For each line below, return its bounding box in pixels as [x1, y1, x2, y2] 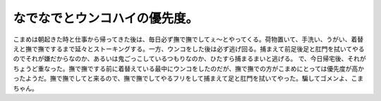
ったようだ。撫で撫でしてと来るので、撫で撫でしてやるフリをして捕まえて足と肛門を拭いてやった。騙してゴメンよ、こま [13, 74, 364, 83]
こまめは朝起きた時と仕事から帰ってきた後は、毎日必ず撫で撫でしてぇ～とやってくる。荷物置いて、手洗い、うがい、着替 [13, 35, 363, 43]
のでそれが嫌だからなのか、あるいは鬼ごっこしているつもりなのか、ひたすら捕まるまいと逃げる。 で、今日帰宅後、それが [13, 55, 366, 63]
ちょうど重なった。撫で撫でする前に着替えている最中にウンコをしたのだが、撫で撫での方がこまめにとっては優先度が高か [13, 64, 365, 73]
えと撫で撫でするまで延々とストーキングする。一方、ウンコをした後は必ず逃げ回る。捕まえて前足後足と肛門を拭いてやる [13, 44, 365, 53]
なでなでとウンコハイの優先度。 [13, 11, 199, 26]
